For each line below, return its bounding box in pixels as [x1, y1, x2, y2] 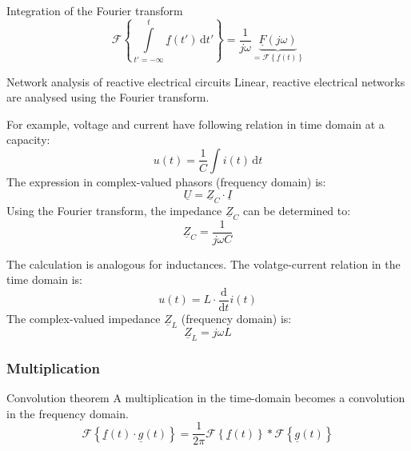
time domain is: [6, 271, 82, 288]
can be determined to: [242, 202, 351, 218]
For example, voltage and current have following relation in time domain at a [6, 115, 385, 132]
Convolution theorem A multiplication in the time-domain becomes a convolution [6, 389, 405, 406]
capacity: [6, 131, 50, 148]
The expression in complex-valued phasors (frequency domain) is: [6, 173, 326, 190]
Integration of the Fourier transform [6, 2, 183, 18]
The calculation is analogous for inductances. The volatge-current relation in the [6, 255, 401, 272]
